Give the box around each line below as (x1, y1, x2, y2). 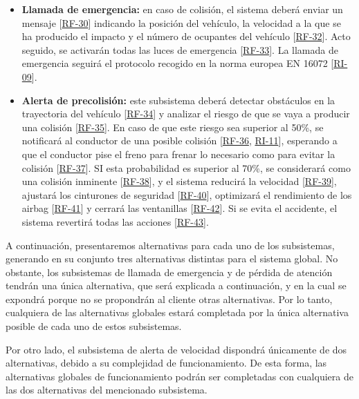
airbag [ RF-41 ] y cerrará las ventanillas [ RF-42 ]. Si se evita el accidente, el (21, 201, 338, 215)
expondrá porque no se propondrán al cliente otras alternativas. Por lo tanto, (6, 291, 333, 306)
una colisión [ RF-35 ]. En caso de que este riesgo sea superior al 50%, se (21, 119, 324, 134)
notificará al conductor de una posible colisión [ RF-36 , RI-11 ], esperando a (21, 133, 338, 148)
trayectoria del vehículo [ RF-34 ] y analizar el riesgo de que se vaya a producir (21, 106, 350, 121)
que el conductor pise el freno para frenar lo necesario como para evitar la (21, 146, 335, 161)
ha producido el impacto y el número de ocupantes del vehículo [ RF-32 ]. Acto (21, 29, 351, 43)
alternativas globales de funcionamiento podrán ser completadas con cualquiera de (6, 369, 353, 383)
